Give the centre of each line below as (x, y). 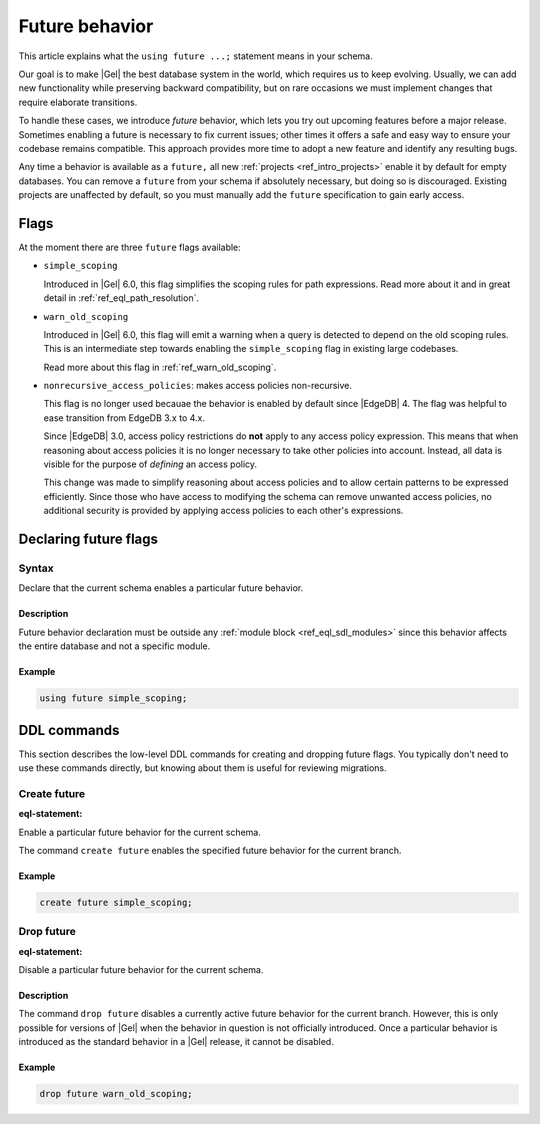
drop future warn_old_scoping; (116, 1094)
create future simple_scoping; (116, 902)
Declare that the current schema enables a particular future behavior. (161, 588)
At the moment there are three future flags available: (130, 247)
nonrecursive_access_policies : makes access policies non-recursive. (198, 386)
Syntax (36, 568)
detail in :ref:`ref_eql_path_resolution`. (121, 298)
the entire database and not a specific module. (114, 646)
